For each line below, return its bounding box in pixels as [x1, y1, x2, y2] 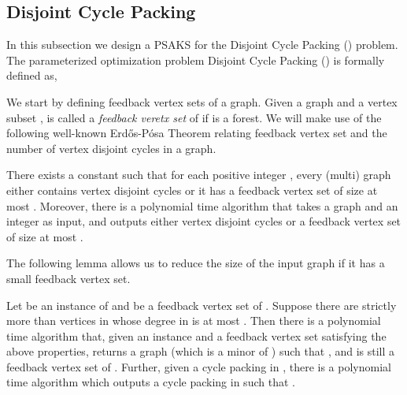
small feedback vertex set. [6, 270, 131, 286]
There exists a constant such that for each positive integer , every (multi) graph [6, 166, 391, 183]
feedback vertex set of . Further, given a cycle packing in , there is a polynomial [6, 358, 391, 375]
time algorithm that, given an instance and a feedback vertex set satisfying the [6, 327, 387, 344]
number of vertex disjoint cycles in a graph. [6, 140, 216, 156]
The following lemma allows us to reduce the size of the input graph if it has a [6, 255, 385, 271]
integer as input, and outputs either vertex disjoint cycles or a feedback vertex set [6, 213, 401, 229]
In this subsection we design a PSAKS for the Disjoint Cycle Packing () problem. [6, 36, 398, 53]
